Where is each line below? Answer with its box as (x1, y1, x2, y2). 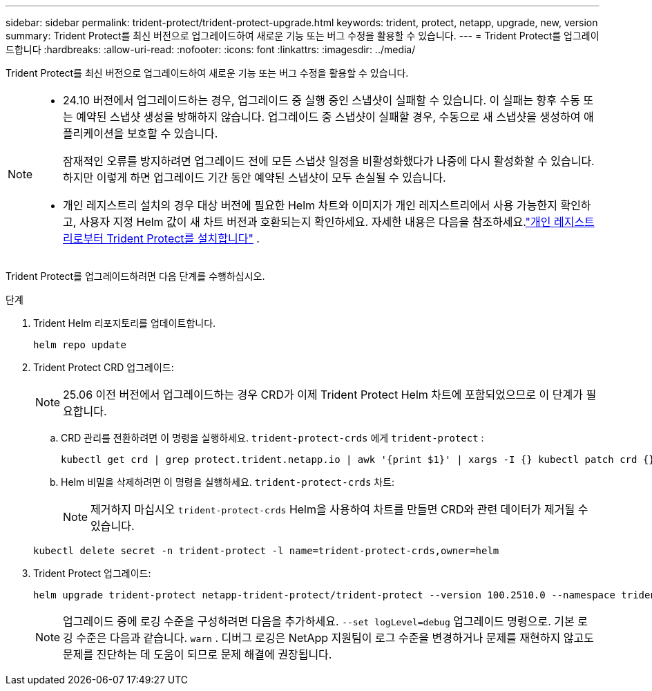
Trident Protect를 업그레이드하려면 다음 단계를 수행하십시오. (6, 270, 265, 282)
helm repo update (33, 339, 126, 350)
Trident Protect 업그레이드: (33, 567, 151, 579)
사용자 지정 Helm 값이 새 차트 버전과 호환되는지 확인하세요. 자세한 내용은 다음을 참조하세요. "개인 (79, 215, 551, 229)
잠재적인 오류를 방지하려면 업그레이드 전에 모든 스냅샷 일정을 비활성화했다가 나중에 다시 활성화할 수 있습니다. (63, 154, 595, 168)
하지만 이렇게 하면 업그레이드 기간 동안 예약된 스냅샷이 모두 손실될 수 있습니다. (63, 171, 446, 184)
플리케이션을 (63, 126, 124, 140)
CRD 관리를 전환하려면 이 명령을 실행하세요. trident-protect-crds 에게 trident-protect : (61, 432, 484, 444)
